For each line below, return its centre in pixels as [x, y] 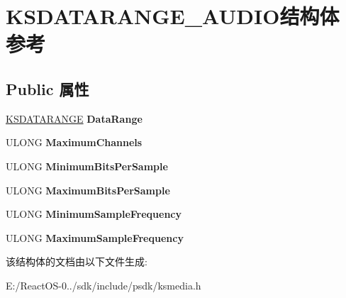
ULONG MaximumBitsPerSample [88, 190]
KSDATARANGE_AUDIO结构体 [173, 16]
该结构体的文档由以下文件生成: [77, 261]
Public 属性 [48, 88]
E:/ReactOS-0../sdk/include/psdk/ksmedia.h [104, 285]
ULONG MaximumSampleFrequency [95, 237]
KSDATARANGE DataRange [74, 118]
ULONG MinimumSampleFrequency [94, 214]
